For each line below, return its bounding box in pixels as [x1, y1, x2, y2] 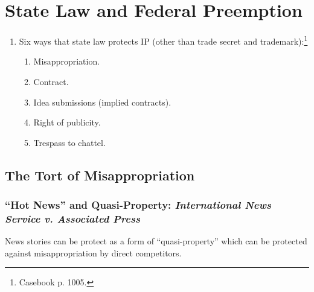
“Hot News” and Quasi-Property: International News [5, 197, 272, 212]
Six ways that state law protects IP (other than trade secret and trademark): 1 [19, 33, 308, 47]
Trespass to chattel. [33, 136, 106, 148]
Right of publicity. [33, 116, 101, 129]
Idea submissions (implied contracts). [33, 95, 171, 108]
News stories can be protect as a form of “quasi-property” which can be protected [5, 235, 307, 247]
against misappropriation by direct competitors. [5, 246, 182, 259]
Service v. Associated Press [5, 211, 140, 226]
